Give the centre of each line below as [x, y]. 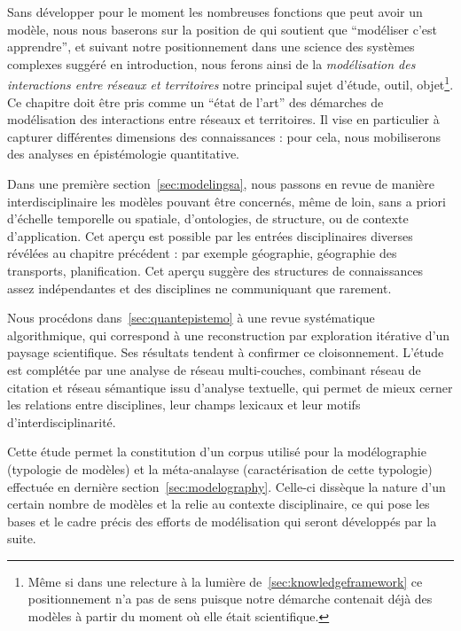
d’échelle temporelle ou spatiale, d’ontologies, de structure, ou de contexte [208, 218]
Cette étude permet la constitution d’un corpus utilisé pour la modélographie [217, 452]
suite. [22, 538]
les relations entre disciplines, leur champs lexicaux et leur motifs [184, 405]
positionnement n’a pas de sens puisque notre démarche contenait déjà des [230, 599]
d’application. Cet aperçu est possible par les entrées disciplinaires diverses [210, 235]
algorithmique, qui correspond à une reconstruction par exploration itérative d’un [229, 335]
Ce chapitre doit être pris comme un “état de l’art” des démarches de [195, 101]
